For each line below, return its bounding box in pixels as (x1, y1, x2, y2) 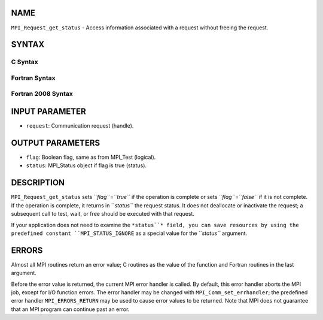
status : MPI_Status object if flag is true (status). (26, 162, 147, 169)
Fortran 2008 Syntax (11, 90, 73, 98)
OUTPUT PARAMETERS (11, 138, 100, 148)
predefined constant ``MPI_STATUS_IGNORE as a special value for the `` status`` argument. (11, 230, 248, 237)
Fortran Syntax (11, 74, 56, 82)
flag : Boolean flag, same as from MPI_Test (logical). (26, 153, 156, 161)
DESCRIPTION (11, 177, 65, 188)
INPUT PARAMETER (11, 107, 86, 117)
